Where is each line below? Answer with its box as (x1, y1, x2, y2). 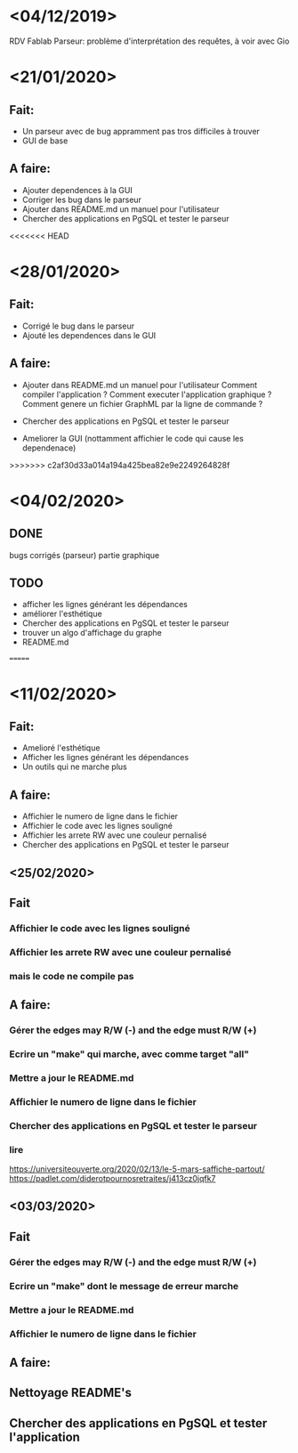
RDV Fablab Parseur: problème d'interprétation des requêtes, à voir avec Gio (9, 36, 290, 46)
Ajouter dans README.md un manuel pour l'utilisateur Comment (21, 379, 258, 390)
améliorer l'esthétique (21, 608, 102, 620)
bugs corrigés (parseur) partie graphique (9, 549, 160, 560)
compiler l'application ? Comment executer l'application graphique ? (21, 389, 272, 400)
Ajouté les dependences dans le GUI (21, 329, 157, 340)
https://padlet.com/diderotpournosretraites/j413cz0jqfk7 (9, 1173, 216, 1184)
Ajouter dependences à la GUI (21, 184, 133, 195)
